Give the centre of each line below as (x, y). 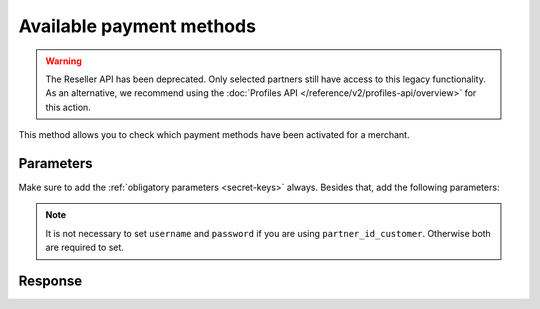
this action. (68, 107)
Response (50, 281)
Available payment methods (137, 26)
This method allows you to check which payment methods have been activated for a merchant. (214, 135)
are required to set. (85, 247)
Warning (63, 61)
